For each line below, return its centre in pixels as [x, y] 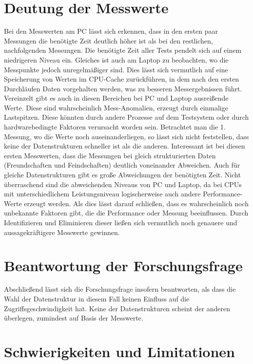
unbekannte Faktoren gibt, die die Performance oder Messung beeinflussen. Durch [126, 213]
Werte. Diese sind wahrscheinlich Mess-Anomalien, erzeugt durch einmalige [116, 107]
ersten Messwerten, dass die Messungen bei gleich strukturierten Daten [110, 155]
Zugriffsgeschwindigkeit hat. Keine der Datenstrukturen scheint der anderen [117, 308]
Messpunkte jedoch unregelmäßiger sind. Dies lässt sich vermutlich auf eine [116, 69]
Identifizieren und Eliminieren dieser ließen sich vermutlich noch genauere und [121, 222]
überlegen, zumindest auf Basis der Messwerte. [74, 318]
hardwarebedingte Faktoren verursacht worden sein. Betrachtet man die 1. [115, 127]
